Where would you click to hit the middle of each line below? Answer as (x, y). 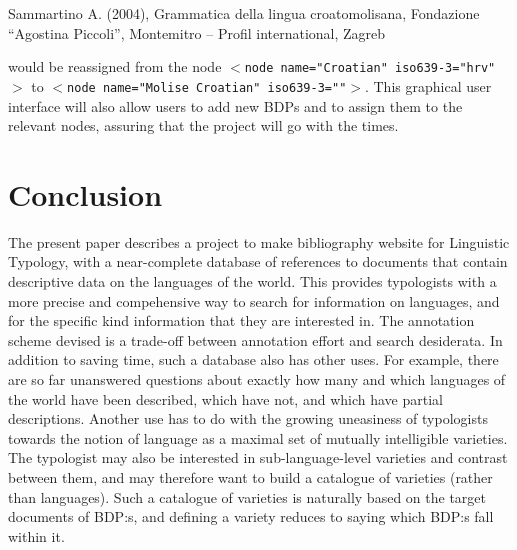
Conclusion (85, 193)
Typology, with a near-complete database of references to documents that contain (258, 261)
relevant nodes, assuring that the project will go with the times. (203, 125)
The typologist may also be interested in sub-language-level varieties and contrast (258, 457)
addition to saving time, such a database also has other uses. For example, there (253, 359)
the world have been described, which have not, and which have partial (225, 398)
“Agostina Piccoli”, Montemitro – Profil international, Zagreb (197, 32)
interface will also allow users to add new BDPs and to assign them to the (235, 105)
